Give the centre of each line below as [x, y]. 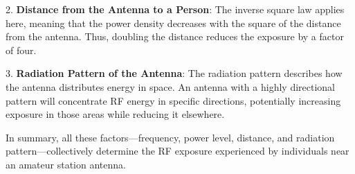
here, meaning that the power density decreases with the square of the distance [173, 23]
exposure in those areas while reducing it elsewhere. [115, 114]
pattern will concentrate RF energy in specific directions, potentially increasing [173, 100]
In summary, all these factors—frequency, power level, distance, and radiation [170, 137]
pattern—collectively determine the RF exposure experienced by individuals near [177, 151]
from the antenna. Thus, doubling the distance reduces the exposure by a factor [175, 36]
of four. [21, 50]
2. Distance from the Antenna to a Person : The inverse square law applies [175, 9]
